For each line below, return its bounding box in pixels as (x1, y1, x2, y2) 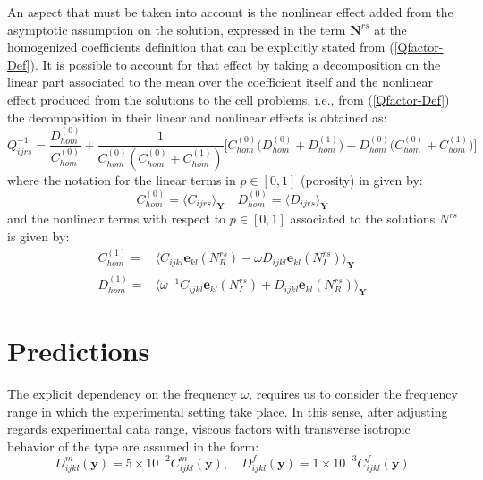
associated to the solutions (290, 209, 436, 228)
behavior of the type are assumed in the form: (7, 436, 259, 455)
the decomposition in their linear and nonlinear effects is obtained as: (7, 107, 387, 126)
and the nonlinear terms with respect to (7, 209, 226, 228)
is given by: (7, 227, 70, 246)
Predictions (7, 333, 150, 369)
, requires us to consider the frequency (249, 384, 458, 403)
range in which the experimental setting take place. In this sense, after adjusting (7, 401, 448, 420)
